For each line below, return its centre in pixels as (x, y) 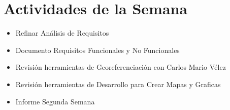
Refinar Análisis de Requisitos (62, 33)
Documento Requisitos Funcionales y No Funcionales (97, 50)
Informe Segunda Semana (55, 101)
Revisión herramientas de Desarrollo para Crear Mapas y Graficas (118, 84)
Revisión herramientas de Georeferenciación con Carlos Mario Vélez (121, 67)
